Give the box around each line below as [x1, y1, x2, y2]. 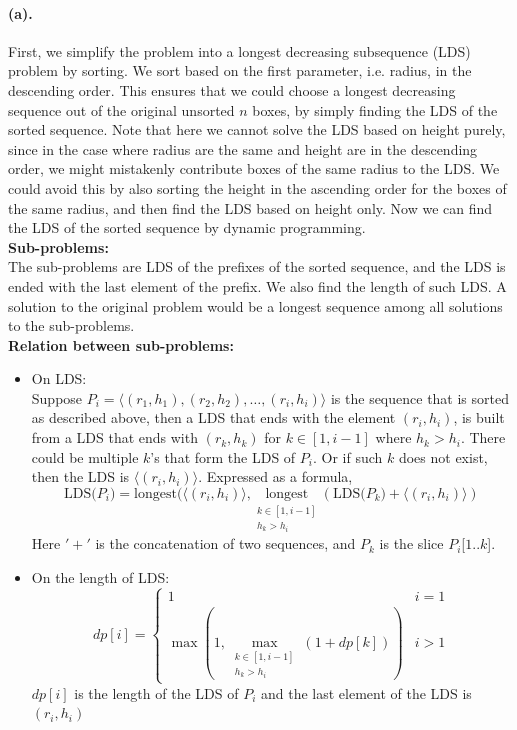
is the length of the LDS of [74, 682, 239, 703]
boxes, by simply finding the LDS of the [252, 99, 498, 120]
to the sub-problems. [8, 315, 135, 336]
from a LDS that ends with [31, 427, 198, 448]
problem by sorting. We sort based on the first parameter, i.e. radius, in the [8, 60, 472, 81]
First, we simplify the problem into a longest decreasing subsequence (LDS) [8, 40, 471, 61]
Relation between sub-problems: [8, 334, 234, 355]
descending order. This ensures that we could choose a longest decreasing [8, 79, 456, 100]
